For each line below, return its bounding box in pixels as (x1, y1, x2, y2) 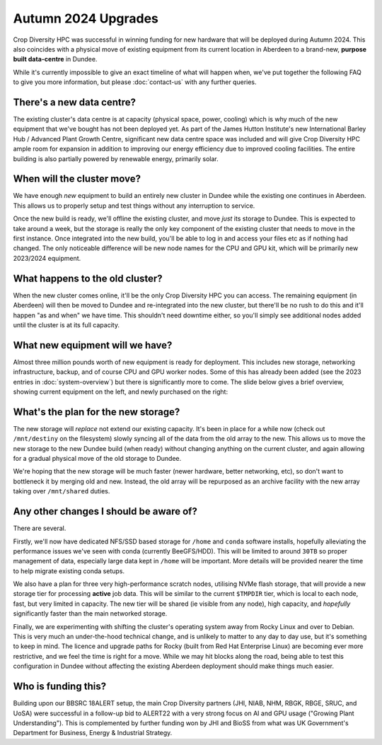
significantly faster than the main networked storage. (13, 609, 168, 618)
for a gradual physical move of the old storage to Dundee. (13, 454, 182, 463)
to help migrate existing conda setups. (13, 566, 125, 575)
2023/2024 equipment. (13, 254, 81, 262)
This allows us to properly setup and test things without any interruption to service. (13, 201, 255, 210)
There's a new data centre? (13, 96, 137, 108)
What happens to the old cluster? (13, 272, 163, 284)
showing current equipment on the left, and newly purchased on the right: (13, 387, 228, 396)
